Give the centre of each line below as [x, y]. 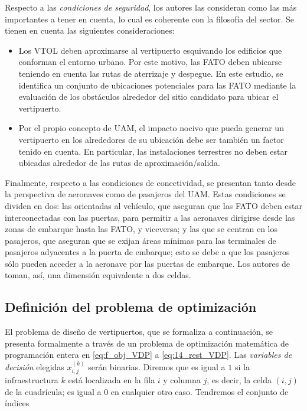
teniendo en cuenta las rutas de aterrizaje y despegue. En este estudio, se [151, 73]
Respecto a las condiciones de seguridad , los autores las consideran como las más [151, 7]
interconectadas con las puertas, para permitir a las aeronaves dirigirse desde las [150, 217]
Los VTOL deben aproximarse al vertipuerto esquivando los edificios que [150, 50]
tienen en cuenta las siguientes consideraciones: [90, 30]
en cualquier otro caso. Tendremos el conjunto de [200, 391]
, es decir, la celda [239, 380]
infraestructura [32, 380]
